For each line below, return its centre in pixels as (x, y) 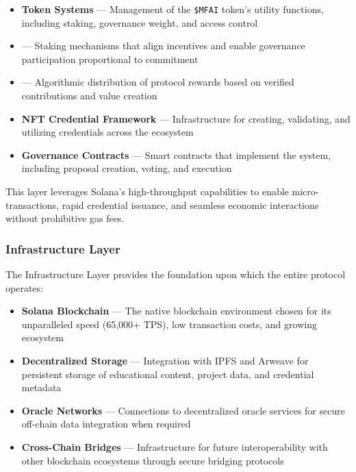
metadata (41, 387)
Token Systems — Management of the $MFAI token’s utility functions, (173, 9)
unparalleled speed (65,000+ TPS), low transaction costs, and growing (169, 324)
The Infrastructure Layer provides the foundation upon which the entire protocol (176, 274)
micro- (305, 191)
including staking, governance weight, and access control (140, 22)
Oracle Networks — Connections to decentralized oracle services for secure (183, 410)
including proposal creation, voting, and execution (127, 168)
